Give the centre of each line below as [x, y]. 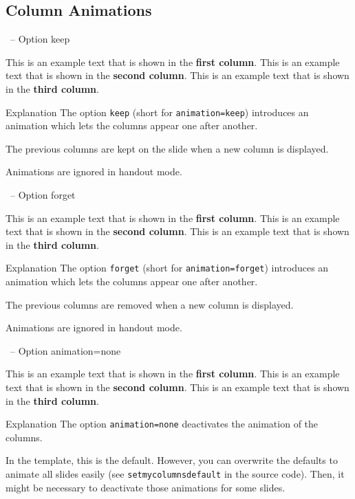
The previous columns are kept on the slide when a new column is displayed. [167, 148]
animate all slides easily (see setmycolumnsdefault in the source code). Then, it [175, 474]
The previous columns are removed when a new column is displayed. [150, 304]
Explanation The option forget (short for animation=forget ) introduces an [167, 268]
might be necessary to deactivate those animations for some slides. [146, 487]
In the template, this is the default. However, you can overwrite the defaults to [172, 460]
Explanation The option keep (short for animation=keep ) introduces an [157, 112]
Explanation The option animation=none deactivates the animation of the [162, 424]
